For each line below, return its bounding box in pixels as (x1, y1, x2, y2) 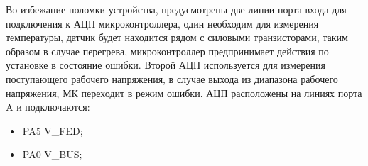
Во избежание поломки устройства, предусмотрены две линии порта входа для (6, 2, 347, 16)
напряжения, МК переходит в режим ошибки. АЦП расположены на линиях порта (6, 85, 362, 100)
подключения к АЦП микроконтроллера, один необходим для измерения (6, 16, 319, 31)
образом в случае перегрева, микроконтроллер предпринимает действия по (6, 43, 329, 58)
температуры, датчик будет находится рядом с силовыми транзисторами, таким (6, 30, 348, 45)
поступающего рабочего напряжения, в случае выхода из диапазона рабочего (6, 71, 338, 86)
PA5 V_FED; (22, 123, 83, 138)
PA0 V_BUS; (22, 147, 82, 162)
